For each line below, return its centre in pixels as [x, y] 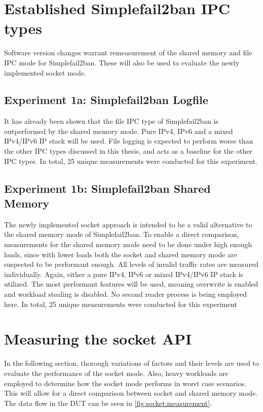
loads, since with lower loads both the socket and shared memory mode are [121, 254]
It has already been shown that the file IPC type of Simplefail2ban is [111, 121]
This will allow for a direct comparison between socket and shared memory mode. [131, 393]
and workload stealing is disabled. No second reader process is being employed [126, 294]
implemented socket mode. [45, 72]
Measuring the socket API [98, 339]
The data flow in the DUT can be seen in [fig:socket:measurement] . [108, 403]
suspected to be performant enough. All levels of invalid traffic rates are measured [131, 264]
